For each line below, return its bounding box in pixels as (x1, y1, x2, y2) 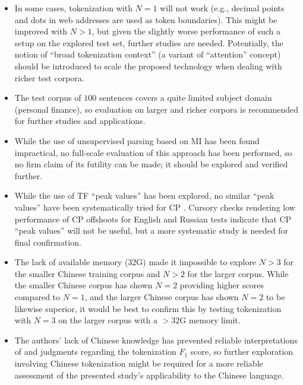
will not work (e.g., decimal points (160, 2, 285, 14)
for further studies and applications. (14, 114, 146, 127)
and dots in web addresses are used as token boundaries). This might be (14, 13, 277, 26)
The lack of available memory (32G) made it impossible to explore (14, 256, 257, 268)
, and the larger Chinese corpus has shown (84, 291, 239, 303)
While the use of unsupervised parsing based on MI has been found (14, 134, 260, 147)
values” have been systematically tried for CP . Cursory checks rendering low (14, 201, 295, 213)
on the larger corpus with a (58, 314, 157, 326)
